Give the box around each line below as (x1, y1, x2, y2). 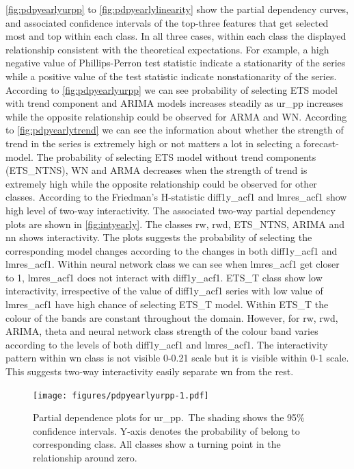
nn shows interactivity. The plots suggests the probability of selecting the (5, 230, 312, 244)
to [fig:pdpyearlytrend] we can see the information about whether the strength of (5, 123, 344, 137)
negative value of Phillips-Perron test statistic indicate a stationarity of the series (5, 55, 346, 70)
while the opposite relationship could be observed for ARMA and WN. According (5, 109, 347, 123)
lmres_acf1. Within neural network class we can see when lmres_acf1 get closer (5, 257, 340, 271)
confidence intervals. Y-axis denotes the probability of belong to (33, 423, 300, 438)
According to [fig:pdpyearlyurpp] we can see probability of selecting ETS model (5, 82, 338, 97)
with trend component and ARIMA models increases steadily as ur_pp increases (5, 96, 344, 110)
